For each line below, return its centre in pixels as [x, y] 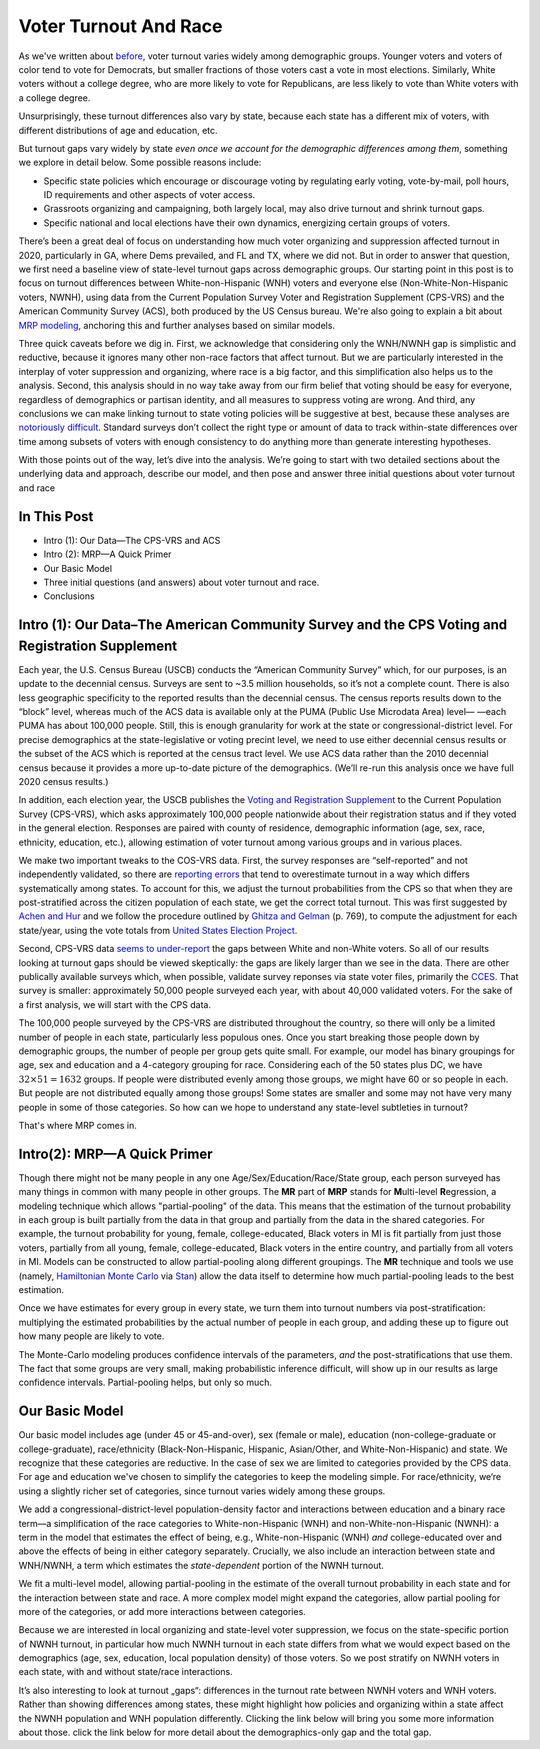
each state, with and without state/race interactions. [126, 1672]
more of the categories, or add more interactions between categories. [162, 1611]
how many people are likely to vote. [91, 1336]
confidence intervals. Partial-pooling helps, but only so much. [145, 1382]
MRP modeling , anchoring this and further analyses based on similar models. [176, 325]
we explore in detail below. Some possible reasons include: [140, 162]
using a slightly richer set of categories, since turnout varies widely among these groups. [202, 1491]
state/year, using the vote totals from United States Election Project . [158, 930]
